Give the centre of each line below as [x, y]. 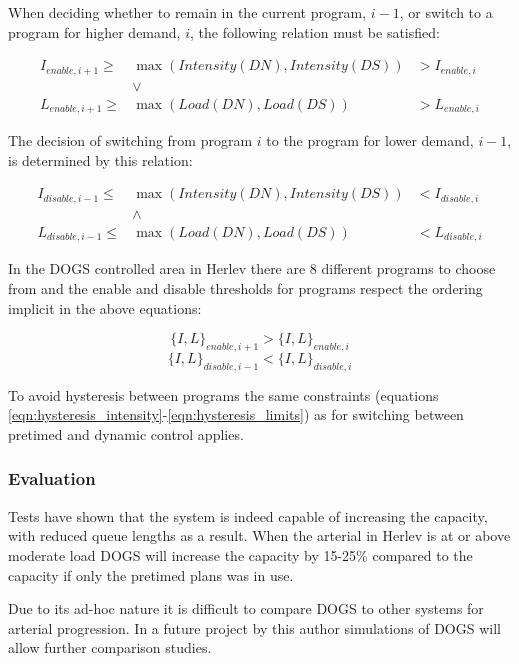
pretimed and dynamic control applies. [126, 433]
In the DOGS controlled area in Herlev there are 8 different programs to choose [252, 268]
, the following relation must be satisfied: [314, 31]
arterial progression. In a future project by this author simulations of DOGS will [254, 627]
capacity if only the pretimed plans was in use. [151, 574]
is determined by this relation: [100, 159]
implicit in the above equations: [105, 307]
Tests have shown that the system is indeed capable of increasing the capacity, [248, 515]
